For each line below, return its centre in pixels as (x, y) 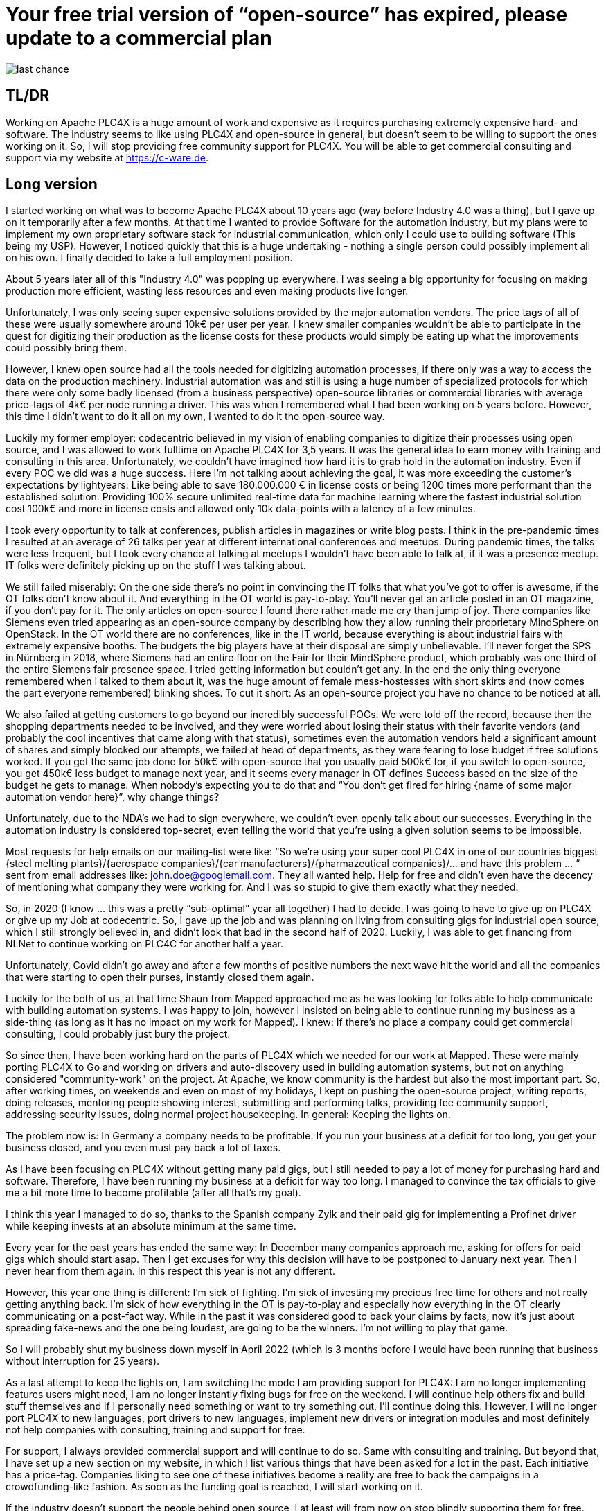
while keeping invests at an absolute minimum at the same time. (151, 1226)
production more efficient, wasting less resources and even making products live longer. (207, 291)
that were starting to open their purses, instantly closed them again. (160, 977)
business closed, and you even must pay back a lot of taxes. (143, 1148)
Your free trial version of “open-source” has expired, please (287, 15)
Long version (52, 184)
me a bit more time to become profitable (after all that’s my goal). (153, 1193)
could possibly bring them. (66, 348)
